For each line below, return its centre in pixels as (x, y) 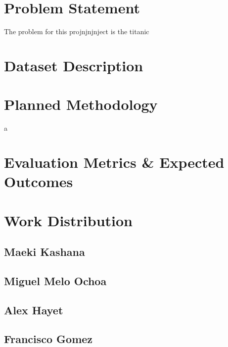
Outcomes (39, 181)
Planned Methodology (81, 104)
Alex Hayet (34, 310)
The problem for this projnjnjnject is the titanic (77, 31)
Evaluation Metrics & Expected (114, 162)
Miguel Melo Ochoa (55, 280)
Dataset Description (74, 65)
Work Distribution (68, 220)
